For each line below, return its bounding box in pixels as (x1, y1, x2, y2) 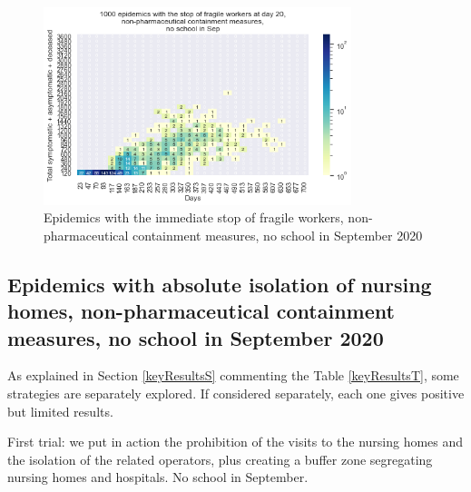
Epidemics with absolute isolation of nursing (7, 270, 432, 298)
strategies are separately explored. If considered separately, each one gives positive (7, 383, 465, 402)
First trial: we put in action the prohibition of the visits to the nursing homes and (7, 432, 464, 451)
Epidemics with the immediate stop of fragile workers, (44, 208, 344, 227)
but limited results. (7, 401, 113, 420)
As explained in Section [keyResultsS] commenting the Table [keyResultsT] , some (7, 366, 459, 385)
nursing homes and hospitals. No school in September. (7, 467, 309, 487)
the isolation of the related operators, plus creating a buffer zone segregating (7, 449, 433, 468)
